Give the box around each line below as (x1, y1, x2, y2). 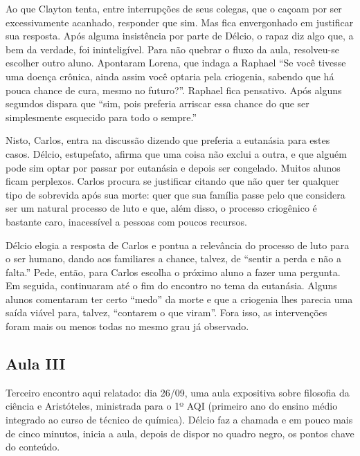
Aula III (6, 353, 66, 374)
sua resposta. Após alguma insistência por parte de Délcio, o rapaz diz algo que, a (6, 28, 354, 43)
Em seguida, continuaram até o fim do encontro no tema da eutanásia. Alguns (6, 278, 337, 293)
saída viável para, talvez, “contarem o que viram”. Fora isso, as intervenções (6, 305, 327, 320)
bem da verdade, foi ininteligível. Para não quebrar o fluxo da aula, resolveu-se (6, 42, 340, 56)
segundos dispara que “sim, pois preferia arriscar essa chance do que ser (6, 96, 309, 111)
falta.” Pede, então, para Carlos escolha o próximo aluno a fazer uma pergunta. (6, 264, 341, 279)
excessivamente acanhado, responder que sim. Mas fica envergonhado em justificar (6, 15, 354, 29)
